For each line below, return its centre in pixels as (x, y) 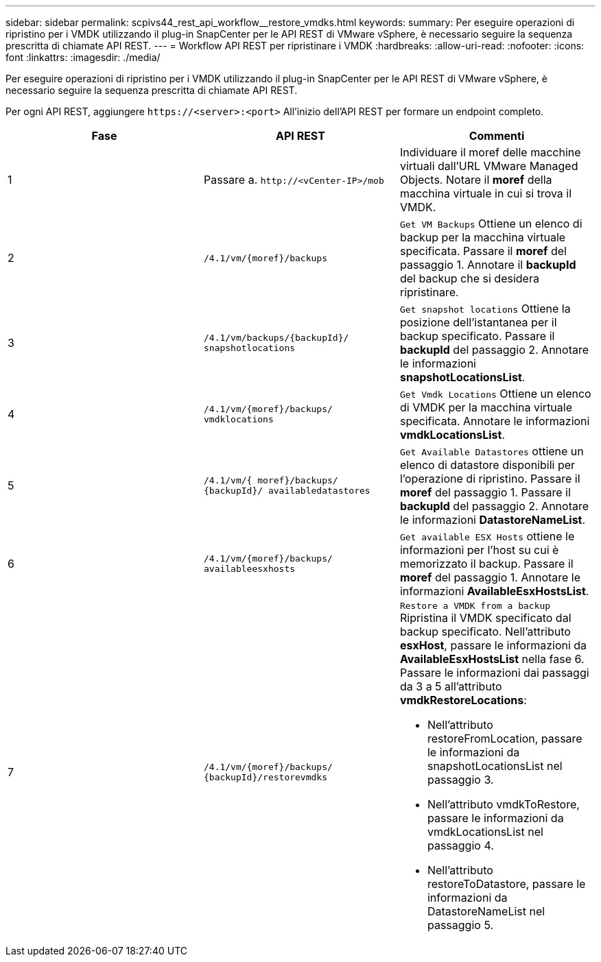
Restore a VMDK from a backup (475, 606)
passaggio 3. (460, 780)
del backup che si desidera (469, 278)
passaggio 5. (460, 925)
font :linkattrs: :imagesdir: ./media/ (83, 57)
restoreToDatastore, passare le (506, 884)
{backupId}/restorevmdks (265, 777)
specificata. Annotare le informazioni (495, 421)
